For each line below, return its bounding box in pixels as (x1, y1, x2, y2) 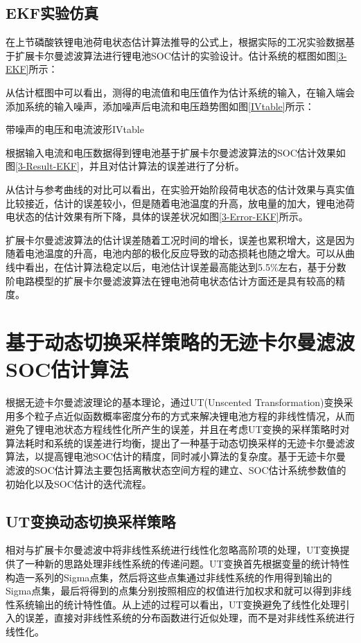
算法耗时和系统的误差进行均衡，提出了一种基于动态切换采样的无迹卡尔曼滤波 (6, 435, 355, 450)
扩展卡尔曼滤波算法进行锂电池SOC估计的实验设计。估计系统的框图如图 (15, 48, 336, 62)
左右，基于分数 (278, 259, 346, 274)
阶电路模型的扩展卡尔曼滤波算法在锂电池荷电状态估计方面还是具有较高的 (6, 273, 335, 288)
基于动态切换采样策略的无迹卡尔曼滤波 (6, 327, 355, 355)
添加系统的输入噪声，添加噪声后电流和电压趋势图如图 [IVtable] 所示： (6, 98, 315, 113)
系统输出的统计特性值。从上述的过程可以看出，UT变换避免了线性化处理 (15, 597, 340, 611)
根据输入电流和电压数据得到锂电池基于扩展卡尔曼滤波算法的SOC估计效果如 (6, 145, 346, 159)
